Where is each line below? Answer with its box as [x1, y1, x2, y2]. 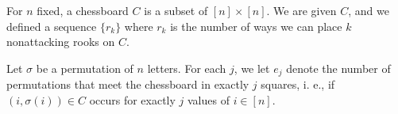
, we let [234, 59, 270, 76]
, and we [348, 2, 389, 18]
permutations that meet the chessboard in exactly [6, 76, 249, 93]
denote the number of [286, 59, 391, 76]
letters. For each [147, 59, 226, 76]
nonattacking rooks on [6, 33, 115, 50]
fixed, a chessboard [37, 2, 129, 18]
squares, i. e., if [261, 76, 335, 93]
